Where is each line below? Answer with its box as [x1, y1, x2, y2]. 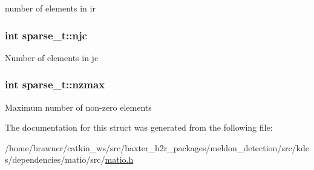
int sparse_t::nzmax [5, 77, 105, 92]
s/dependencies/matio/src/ [5, 153, 105, 166]
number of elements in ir [5, 2, 96, 14]
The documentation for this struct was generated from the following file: [5, 121, 273, 134]
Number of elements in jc [5, 51, 99, 64]
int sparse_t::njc [5, 27, 88, 42]
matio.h [105, 153, 134, 166]
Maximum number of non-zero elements [5, 100, 152, 113]
